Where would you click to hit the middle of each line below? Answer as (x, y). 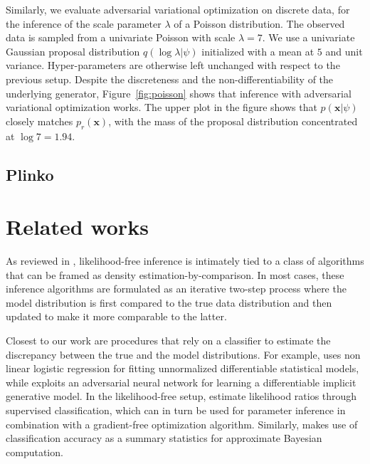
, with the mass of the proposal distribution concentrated (233, 121)
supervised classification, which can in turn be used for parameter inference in (176, 410)
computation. (35, 452)
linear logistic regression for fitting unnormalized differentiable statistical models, (183, 368)
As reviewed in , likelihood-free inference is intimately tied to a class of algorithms (185, 261)
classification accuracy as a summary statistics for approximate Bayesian (164, 438)
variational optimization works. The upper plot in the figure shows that (162, 107)
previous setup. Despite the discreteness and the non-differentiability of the (170, 79)
